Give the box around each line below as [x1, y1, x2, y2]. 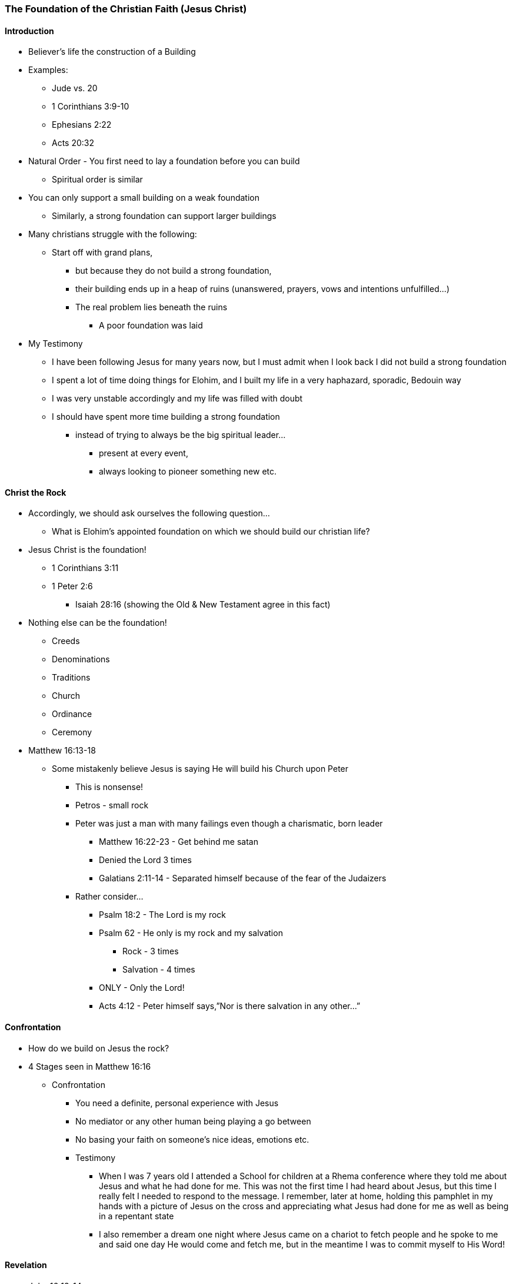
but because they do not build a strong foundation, [75, 266, 272, 276]
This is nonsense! [75, 782, 144, 792]
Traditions [52, 672, 91, 683]
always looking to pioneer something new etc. [99, 466, 277, 477]
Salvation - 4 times [122, 964, 195, 975]
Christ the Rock [5, 487, 66, 497]
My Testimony [28, 339, 83, 349]
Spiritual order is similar [52, 174, 143, 185]
